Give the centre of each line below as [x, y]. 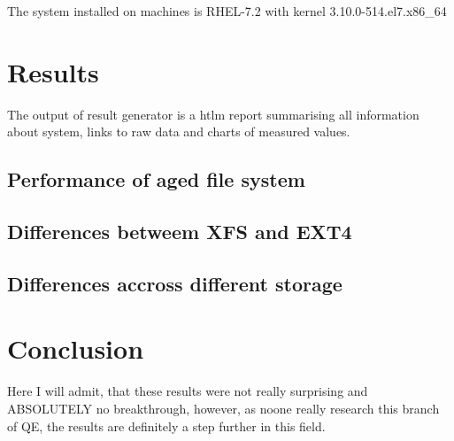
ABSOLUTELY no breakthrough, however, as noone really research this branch [223, 408]
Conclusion [76, 348]
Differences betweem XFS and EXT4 [180, 232]
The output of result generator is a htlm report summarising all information [213, 114]
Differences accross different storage [175, 283]
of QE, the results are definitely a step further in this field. [166, 426]
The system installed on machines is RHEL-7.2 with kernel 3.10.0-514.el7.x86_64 [227, 11]
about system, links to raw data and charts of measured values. [179, 132]
